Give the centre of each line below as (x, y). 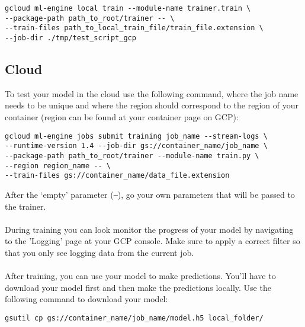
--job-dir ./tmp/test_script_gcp (70, 38)
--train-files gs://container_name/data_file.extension (117, 176)
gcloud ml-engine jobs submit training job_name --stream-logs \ (136, 136)
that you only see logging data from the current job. (99, 252)
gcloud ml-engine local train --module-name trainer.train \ (128, 8)
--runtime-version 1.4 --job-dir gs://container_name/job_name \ (136, 146)
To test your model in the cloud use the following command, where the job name (152, 93)
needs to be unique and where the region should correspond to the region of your (152, 105)
